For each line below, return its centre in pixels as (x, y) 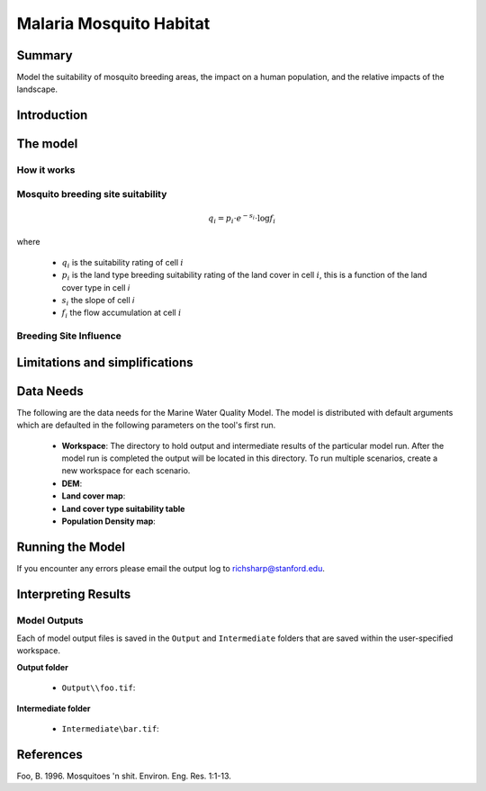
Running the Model (71, 547)
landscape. (37, 89)
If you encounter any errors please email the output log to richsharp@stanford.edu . (171, 568)
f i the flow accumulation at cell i (121, 314)
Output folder (43, 667)
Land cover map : (94, 496)
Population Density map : (109, 521)
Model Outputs (50, 620)
